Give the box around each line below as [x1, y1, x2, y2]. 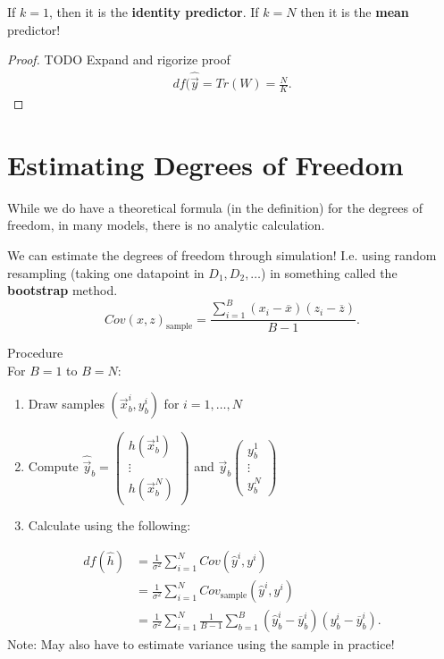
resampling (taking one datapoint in [7, 263, 205, 282]
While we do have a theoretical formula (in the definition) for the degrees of [7, 198, 423, 216]
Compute [28, 457, 79, 476]
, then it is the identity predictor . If [48, 3, 259, 21]
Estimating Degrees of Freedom [7, 146, 404, 182]
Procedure [7, 343, 63, 362]
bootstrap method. [7, 281, 118, 300]
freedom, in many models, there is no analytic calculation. [7, 215, 325, 234]
